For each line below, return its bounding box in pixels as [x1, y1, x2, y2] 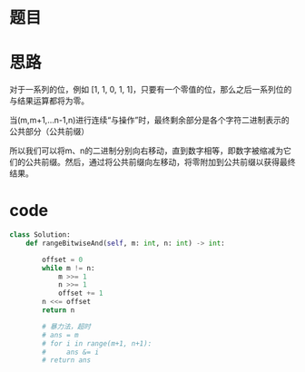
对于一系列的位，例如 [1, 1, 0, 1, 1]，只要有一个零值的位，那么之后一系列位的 [9, 84, 292, 95]
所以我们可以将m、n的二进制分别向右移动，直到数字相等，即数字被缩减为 [9, 145, 284, 156]
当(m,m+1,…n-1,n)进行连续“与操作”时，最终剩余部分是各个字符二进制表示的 [9, 114, 290, 126]
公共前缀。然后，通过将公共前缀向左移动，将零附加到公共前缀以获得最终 [25, 157, 296, 168]
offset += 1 [57, 289, 103, 299]
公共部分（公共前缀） [9, 126, 89, 137]
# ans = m [42, 330, 79, 339]
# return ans [42, 356, 92, 365]
